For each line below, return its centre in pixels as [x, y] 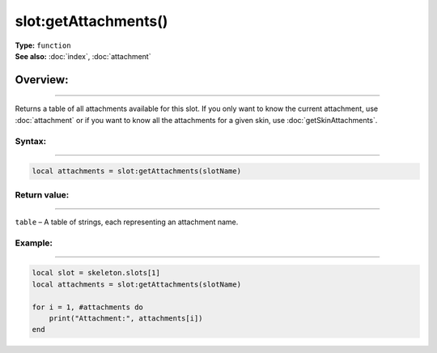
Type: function [43, 45]
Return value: [42, 194]
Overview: [42, 80]
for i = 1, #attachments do [87, 307]
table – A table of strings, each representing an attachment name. [127, 222]
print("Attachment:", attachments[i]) [126, 318]
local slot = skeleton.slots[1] [96, 273]
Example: [34, 243]
